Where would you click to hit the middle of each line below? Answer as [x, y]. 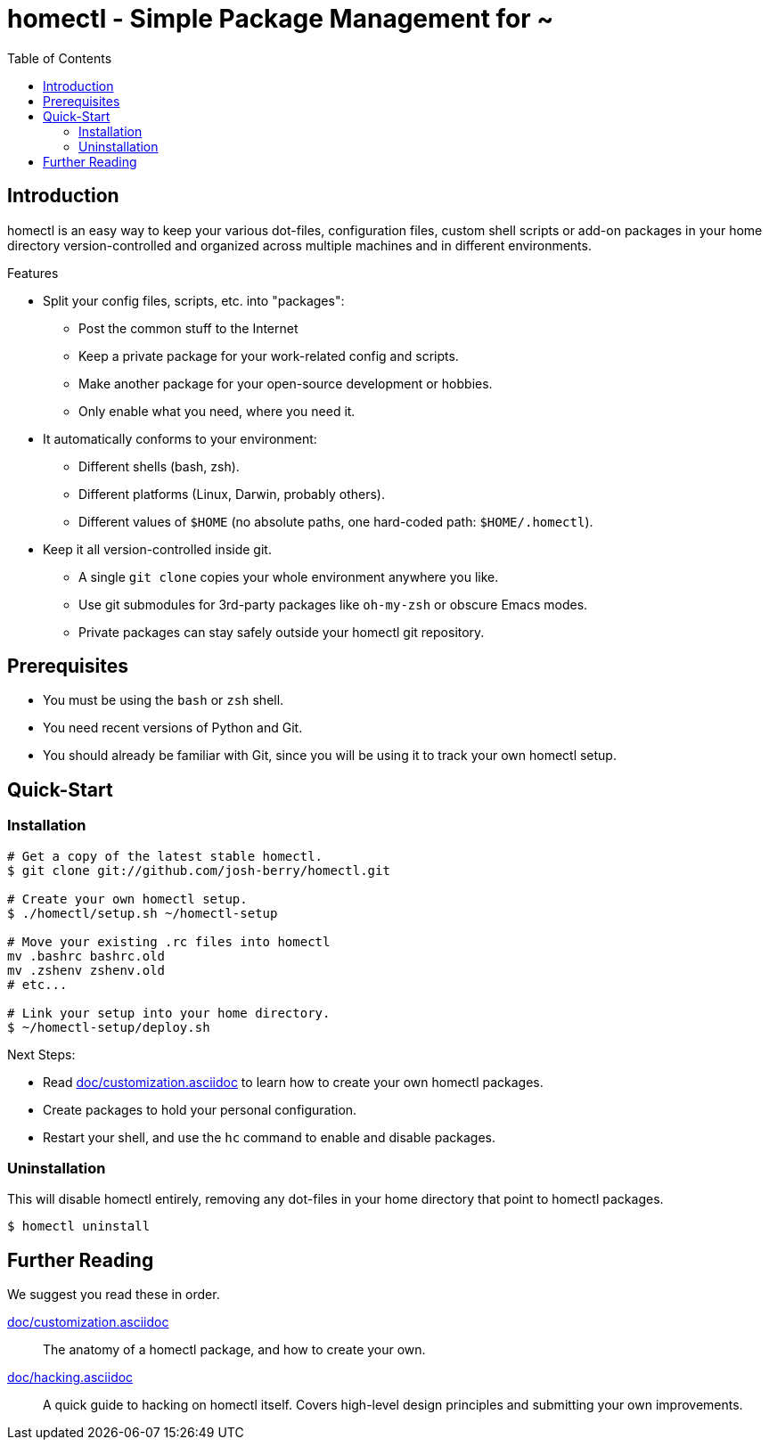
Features [33, 273]
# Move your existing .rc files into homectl [169, 941]
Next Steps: [41, 1054]
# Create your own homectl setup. [127, 899]
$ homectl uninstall [79, 1226]
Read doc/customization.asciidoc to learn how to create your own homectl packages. [293, 1082]
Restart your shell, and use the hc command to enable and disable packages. [270, 1137]
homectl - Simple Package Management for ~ [281, 19]
